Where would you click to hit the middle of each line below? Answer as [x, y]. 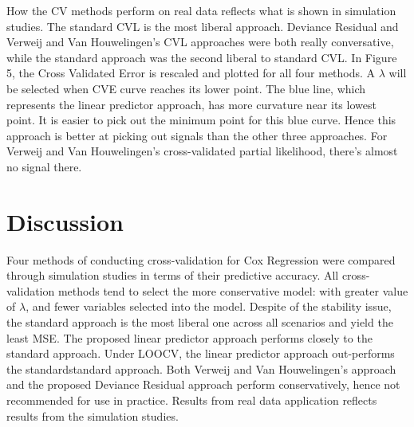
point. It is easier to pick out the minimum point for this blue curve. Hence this [201, 120]
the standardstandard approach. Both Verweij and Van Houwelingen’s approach [201, 368]
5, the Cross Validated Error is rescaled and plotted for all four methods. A [191, 73]
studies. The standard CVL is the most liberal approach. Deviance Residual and [203, 26]
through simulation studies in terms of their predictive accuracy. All [173, 275]
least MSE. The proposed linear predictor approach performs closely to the [189, 337]
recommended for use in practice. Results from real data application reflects [192, 400]
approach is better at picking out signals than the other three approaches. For [197, 135]
